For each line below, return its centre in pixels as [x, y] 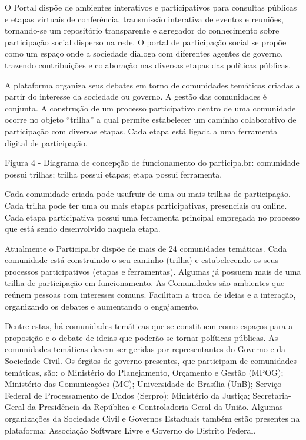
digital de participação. [46, 142]
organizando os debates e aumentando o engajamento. [102, 306]
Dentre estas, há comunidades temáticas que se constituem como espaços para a [149, 326]
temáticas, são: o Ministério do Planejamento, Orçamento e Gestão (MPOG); [144, 372]
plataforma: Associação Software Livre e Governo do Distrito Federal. [130, 430]
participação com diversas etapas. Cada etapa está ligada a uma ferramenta [141, 131]
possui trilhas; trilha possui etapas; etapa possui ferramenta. [114, 174]
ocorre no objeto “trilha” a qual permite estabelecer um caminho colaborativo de [151, 119]
